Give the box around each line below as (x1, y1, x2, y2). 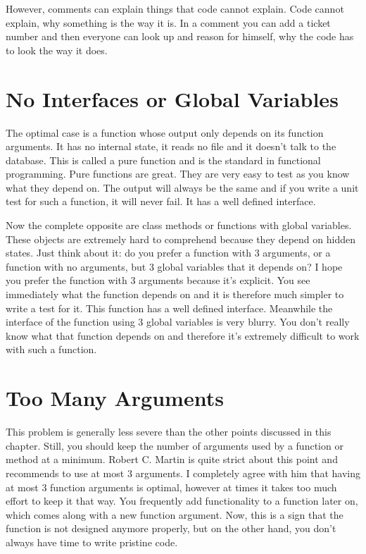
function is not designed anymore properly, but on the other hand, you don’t (6, 521, 336, 536)
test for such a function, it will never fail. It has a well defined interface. (6, 194, 316, 209)
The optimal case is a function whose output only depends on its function (6, 125, 324, 140)
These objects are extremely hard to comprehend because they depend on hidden (6, 231, 355, 246)
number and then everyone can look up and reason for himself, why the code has (6, 29, 354, 44)
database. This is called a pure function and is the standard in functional (6, 152, 321, 167)
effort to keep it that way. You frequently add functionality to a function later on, (6, 493, 358, 508)
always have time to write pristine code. (6, 534, 178, 549)
